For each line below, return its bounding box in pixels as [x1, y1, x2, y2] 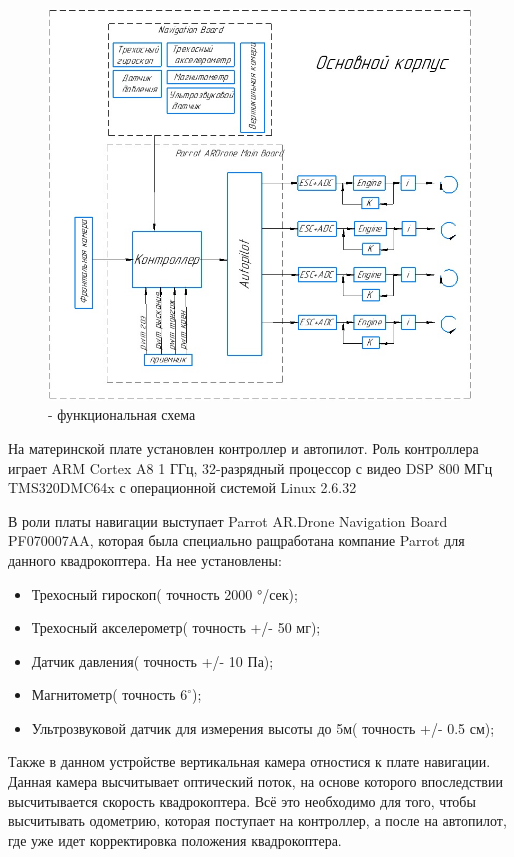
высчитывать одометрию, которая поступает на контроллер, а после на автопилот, [8, 810, 507, 831]
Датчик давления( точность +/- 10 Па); [31, 650, 274, 671]
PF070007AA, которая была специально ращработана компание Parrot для [8, 530, 465, 551]
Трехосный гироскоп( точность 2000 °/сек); [31, 583, 298, 604]
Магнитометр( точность [31, 684, 176, 705]
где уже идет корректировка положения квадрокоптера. [8, 829, 342, 850]
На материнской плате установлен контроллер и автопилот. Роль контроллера [8, 437, 479, 458]
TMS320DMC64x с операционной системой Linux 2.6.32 [8, 477, 357, 498]
